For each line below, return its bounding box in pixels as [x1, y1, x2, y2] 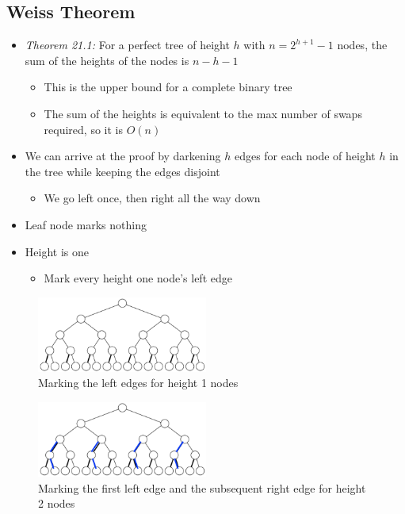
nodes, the [337, 36, 388, 53]
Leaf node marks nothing [25, 216, 147, 232]
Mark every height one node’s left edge [44, 270, 232, 286]
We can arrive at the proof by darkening [25, 148, 221, 164]
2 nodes [38, 495, 75, 512]
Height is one [25, 243, 89, 259]
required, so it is [44, 121, 123, 137]
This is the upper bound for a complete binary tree [44, 79, 292, 95]
